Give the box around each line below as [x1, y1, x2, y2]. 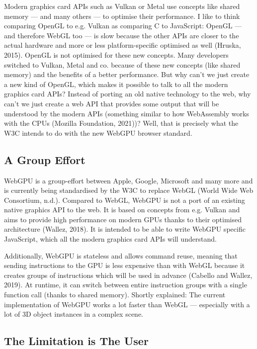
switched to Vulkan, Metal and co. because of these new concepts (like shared [4, 59, 241, 70]
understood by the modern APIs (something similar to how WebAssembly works [4, 108, 249, 118]
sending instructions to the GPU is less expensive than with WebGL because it [4, 260, 245, 270]
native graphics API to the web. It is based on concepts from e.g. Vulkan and [4, 204, 240, 215]
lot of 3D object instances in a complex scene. [4, 309, 143, 319]
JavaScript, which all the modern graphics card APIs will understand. [4, 234, 217, 244]
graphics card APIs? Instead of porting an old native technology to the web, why [4, 88, 251, 99]
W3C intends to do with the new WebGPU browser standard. [4, 127, 192, 138]
